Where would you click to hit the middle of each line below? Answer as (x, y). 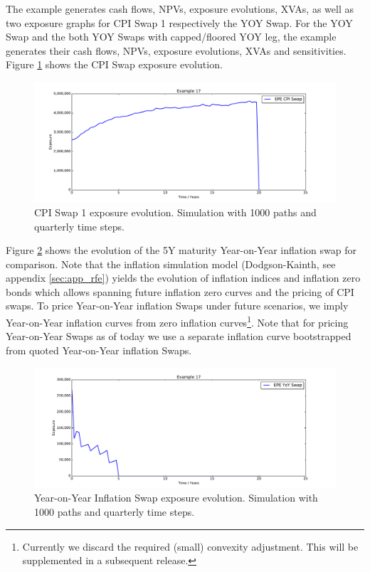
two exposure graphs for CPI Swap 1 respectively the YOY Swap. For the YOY (179, 22)
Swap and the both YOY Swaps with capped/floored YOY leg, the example (171, 37)
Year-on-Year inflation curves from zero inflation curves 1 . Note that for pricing (177, 321)
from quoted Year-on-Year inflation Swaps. (99, 350)
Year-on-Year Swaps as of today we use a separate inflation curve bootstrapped (179, 336)
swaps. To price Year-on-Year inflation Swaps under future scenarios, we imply (177, 306)
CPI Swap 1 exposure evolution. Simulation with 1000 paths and (175, 212)
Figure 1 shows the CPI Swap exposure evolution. (114, 64)
